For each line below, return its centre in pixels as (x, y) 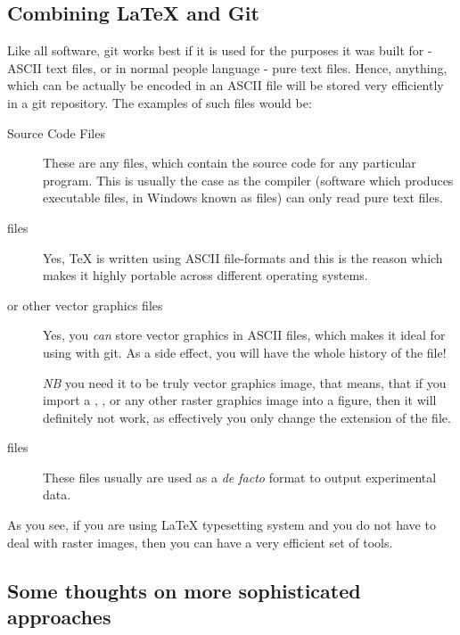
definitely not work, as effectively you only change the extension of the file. (247, 417)
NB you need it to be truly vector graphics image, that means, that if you (245, 382)
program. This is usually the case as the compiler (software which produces (248, 180)
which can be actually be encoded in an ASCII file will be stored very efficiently (226, 85)
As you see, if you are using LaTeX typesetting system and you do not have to (222, 525)
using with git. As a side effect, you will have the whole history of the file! (245, 352)
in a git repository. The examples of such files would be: (160, 102)
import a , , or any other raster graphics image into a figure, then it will (240, 400)
